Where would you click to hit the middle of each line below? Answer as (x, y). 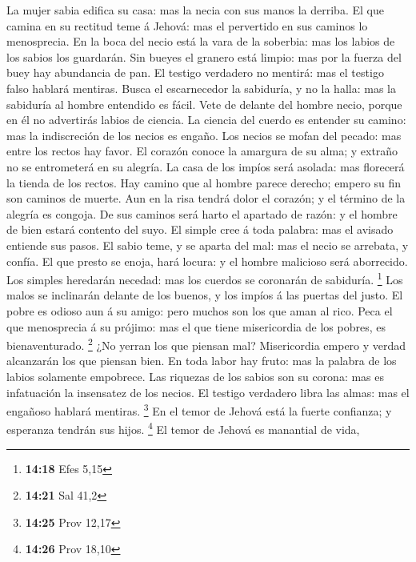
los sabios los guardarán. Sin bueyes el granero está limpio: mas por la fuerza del (204, 56)
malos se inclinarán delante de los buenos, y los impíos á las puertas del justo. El (205, 295)
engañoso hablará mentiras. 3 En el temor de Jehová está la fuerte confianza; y (199, 409)
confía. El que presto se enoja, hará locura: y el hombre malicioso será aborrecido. (207, 261)
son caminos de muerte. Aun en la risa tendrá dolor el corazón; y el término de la (206, 198)
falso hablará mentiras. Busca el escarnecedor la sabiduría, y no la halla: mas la (201, 88)
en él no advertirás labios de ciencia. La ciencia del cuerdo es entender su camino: (206, 120)
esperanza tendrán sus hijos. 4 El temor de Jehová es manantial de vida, (183, 428)
